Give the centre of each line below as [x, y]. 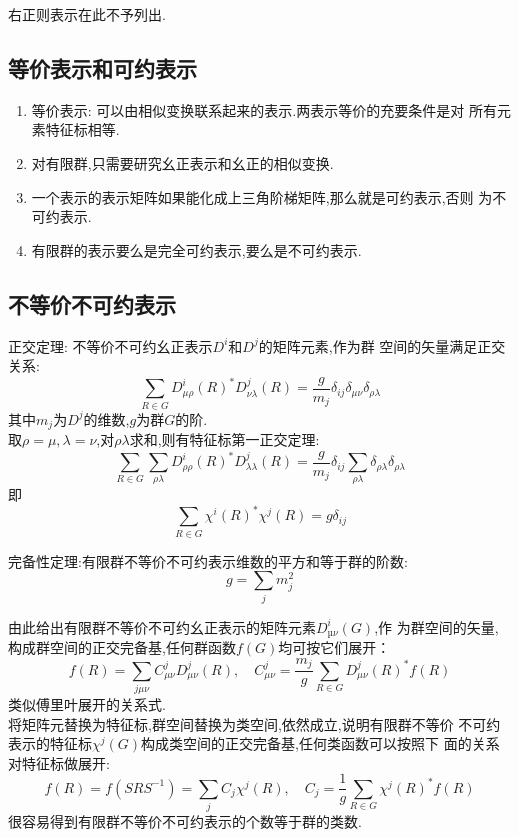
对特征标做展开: [59, 762]
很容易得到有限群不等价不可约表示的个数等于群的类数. [185, 821]
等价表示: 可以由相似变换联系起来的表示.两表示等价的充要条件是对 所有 [264, 109]
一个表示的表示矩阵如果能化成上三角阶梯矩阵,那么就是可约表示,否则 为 [262, 196]
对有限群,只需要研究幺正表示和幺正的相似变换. [182, 162]
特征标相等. [82, 129]
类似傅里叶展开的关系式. [87, 704]
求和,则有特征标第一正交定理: [224, 439]
